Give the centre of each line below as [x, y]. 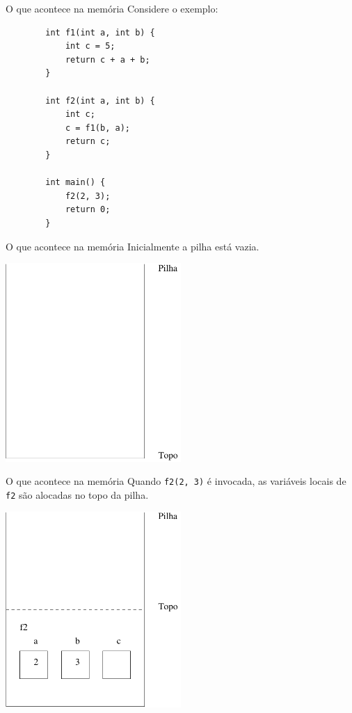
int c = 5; [90, 46]
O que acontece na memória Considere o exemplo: [112, 8]
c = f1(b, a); [97, 128]
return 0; [88, 210]
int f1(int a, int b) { [100, 32]
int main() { [75, 183]
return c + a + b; [107, 59]
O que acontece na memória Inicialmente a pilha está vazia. [133, 246]
